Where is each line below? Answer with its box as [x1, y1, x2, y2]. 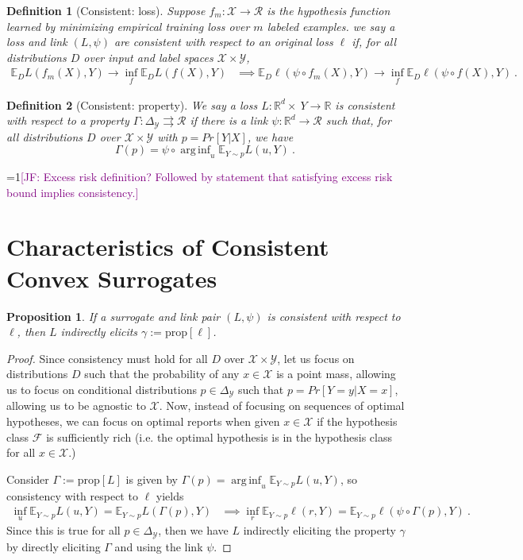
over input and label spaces [83, 48, 213, 65]
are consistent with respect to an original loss [113, 33, 333, 50]
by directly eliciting [6, 538, 101, 554]
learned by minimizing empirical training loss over [6, 17, 250, 34]
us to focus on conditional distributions [6, 380, 197, 397]
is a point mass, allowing [276, 365, 396, 382]
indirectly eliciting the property [243, 522, 396, 539]
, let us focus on [277, 350, 355, 366]
